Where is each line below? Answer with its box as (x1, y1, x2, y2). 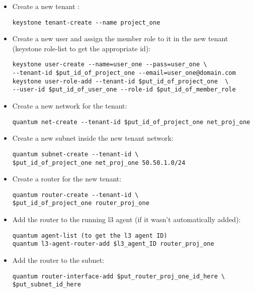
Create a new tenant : (12, 1, 80, 11)
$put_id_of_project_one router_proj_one (12, 200, 149, 207)
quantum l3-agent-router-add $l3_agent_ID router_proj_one (12, 240, 214, 248)
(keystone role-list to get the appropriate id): (12, 43, 151, 53)
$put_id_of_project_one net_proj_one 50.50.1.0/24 (12, 159, 186, 166)
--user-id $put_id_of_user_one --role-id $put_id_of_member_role (12, 86, 236, 93)
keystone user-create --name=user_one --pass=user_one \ (12, 61, 207, 68)
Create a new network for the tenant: (12, 101, 127, 111)
